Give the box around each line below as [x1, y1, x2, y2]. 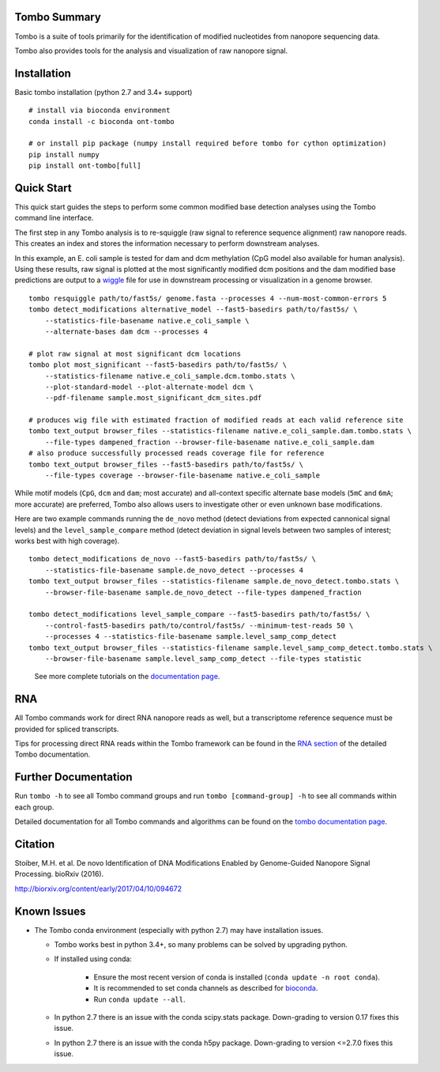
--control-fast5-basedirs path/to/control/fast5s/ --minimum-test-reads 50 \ [44, 621, 354, 630]
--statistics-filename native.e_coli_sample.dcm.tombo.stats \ [44, 372, 295, 380]
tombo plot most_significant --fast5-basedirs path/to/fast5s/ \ [28, 360, 288, 369]
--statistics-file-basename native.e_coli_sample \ [44, 316, 250, 325]
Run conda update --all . [93, 995, 186, 1004]
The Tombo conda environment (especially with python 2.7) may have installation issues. [34, 925, 324, 934]
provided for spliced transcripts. [14, 724, 119, 734]
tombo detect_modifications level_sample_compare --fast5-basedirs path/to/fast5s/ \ [28, 610, 370, 619]
